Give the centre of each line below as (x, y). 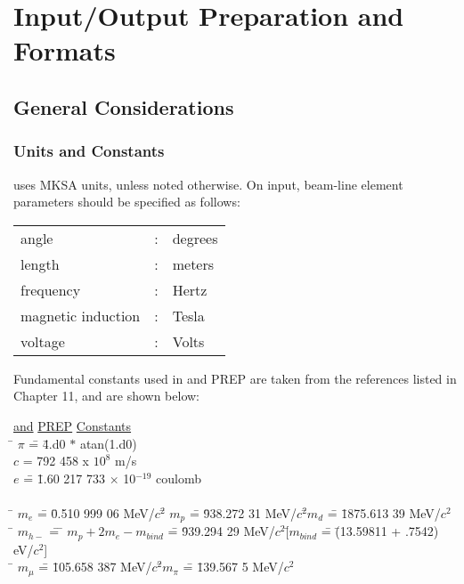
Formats (65, 50)
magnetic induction (81, 315)
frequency (51, 289)
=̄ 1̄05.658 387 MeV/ (95, 567)
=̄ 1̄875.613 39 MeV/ (384, 512)
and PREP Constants (73, 425)
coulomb (179, 478)
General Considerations (124, 106)
